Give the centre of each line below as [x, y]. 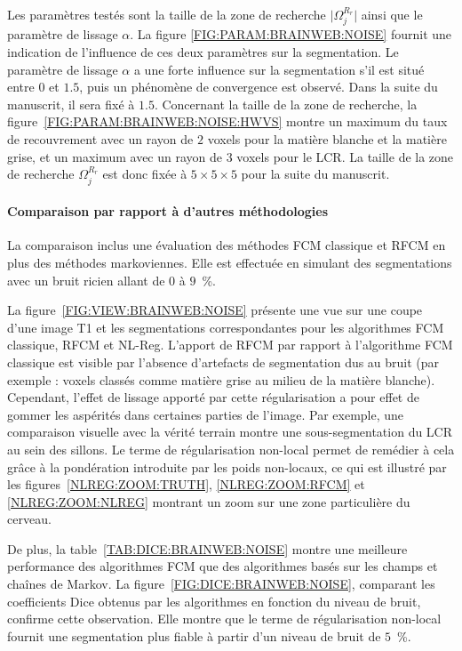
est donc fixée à [145, 174]
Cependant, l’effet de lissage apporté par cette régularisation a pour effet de [213, 397]
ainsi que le [392, 14]
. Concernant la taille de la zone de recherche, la [286, 104]
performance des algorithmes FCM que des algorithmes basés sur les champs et [223, 566]
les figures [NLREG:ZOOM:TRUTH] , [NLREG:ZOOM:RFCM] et [186, 484]
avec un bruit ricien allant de [86, 280]
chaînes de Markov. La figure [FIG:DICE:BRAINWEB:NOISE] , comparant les [221, 584]
